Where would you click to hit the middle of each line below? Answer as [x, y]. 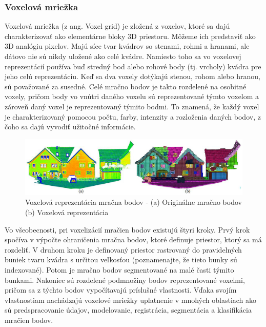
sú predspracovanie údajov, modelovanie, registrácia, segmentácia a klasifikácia [128, 310]
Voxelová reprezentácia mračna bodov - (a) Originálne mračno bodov [134, 202]
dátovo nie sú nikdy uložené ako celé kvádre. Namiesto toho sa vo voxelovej [123, 56]
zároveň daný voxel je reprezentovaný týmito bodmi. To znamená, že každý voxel [132, 106]
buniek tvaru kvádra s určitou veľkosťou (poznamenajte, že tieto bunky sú [121, 259]
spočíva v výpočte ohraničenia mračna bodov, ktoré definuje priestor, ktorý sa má [133, 239]
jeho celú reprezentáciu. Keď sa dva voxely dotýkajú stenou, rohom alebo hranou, [132, 76]
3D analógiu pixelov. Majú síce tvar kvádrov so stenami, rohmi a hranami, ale [127, 46]
